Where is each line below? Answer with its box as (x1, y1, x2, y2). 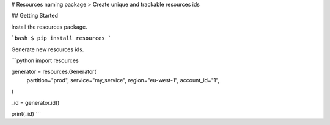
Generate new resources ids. (11, 46, 84, 53)
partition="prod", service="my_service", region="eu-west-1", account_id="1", (26, 76, 220, 84)
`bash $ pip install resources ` (11, 35, 112, 42)
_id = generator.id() (11, 99, 60, 106)
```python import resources (11, 57, 79, 64)
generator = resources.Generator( (11, 68, 97, 76)
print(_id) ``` (11, 110, 41, 117)
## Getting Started (11, 12, 58, 20)
